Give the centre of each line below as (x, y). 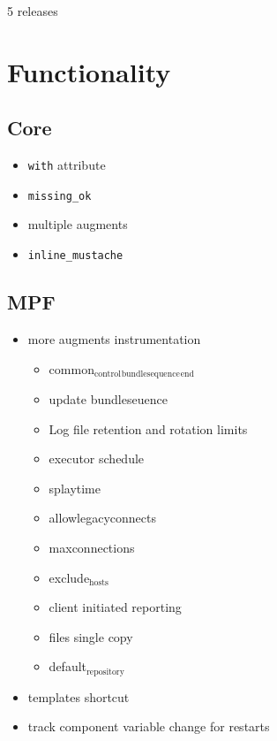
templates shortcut (79, 696)
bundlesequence (150, 374)
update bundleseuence (108, 398)
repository (105, 672)
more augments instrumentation (114, 338)
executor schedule (97, 458)
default (67, 666)
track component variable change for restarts (149, 726)
